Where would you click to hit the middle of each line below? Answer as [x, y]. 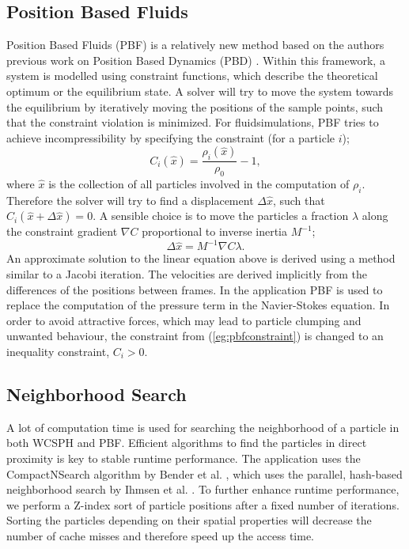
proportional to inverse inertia [215, 231]
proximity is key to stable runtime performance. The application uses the [184, 458]
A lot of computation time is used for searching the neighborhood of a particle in [203, 427]
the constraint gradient [62, 231]
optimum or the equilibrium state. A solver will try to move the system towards [200, 91]
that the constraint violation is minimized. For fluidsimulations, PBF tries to [193, 122]
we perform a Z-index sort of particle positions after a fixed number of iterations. [203, 504]
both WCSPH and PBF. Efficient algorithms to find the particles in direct [187, 443]
